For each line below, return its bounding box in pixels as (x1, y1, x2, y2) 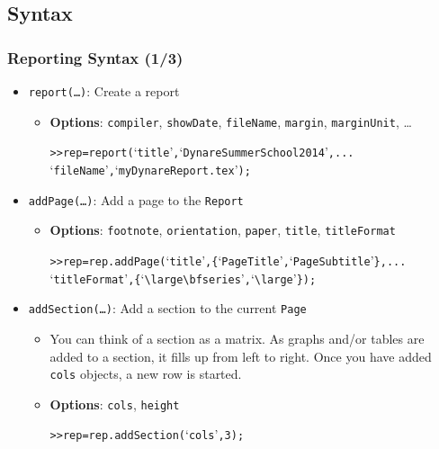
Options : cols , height (49, 394, 180, 413)
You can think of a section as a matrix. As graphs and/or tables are (49, 328, 425, 347)
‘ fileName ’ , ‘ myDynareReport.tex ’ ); (49, 159, 251, 178)
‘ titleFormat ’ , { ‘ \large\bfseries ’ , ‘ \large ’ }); (49, 268, 317, 287)
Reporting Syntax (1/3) (7, 46, 184, 68)
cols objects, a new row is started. (49, 364, 242, 383)
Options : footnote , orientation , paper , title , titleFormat (49, 220, 396, 239)
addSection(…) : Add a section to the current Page (28, 299, 307, 318)
